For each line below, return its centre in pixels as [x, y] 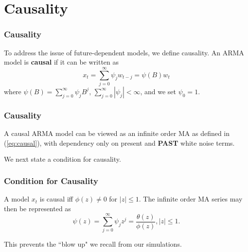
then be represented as [37, 208]
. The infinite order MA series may [191, 199]
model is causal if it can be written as [62, 62]
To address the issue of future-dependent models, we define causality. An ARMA [124, 52]
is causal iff [56, 199]
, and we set [158, 91]
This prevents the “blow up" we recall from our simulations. [93, 244]
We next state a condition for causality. [62, 159]
